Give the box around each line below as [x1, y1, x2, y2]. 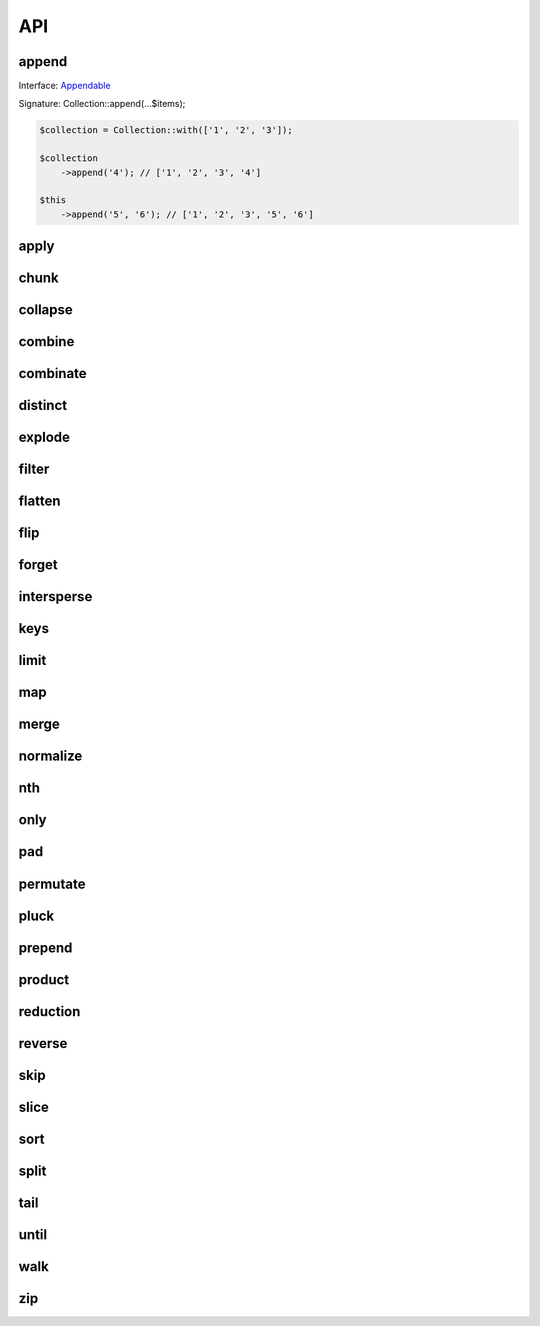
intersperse [18, 588, 93, 605]
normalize [18, 748, 83, 765]
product [18, 971, 70, 988]
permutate [18, 875, 86, 892]
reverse [18, 1035, 68, 1052]
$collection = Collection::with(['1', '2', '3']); [39, 125, 294, 136]
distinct [18, 397, 68, 414]
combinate [18, 365, 87, 382]
